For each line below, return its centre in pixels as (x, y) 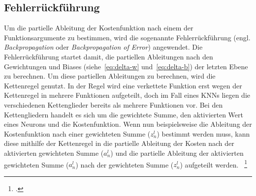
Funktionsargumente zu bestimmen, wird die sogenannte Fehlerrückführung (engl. (127, 37)
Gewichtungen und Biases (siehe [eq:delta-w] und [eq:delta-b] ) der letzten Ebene (126, 66)
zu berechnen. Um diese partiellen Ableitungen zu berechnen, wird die (110, 76)
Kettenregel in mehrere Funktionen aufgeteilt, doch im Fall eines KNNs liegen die (127, 95)
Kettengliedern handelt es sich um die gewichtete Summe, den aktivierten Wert (124, 114)
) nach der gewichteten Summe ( (125, 164)
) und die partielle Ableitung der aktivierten (177, 153)
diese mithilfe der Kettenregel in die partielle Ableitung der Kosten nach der (119, 143)
